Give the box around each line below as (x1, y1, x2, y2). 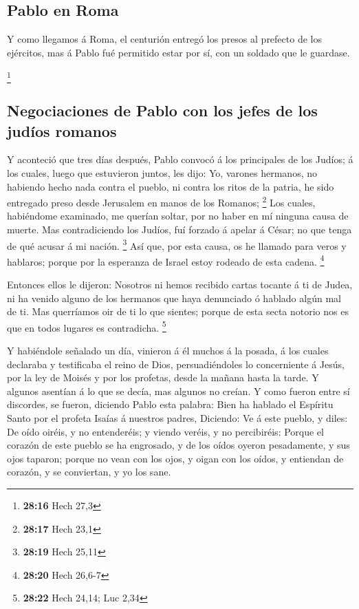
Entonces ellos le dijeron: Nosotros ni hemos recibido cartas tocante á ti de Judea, (7, 277, 353, 292)
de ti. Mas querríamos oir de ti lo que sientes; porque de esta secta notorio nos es (7, 304, 349, 319)
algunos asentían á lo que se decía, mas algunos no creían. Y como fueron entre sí (7, 383, 350, 398)
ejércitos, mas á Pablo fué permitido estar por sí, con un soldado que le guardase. (7, 45, 350, 59)
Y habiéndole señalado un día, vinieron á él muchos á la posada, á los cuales (7, 343, 329, 358)
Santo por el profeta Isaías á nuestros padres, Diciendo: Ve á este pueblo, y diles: (7, 411, 348, 425)
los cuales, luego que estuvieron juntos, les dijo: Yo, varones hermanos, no (7, 165, 317, 180)
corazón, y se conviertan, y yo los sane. (7, 464, 171, 479)
